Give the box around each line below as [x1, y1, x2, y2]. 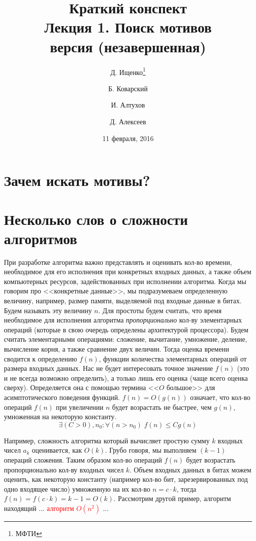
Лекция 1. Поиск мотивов [44, 17, 212, 37]
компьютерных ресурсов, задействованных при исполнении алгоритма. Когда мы [4, 276, 247, 286]
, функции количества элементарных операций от [98, 353, 247, 363]
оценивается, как [32, 445, 82, 455]
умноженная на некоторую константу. [4, 411, 117, 422]
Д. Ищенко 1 [110, 65, 146, 77]
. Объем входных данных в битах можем [129, 464, 252, 474]
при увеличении [56, 401, 104, 412]
